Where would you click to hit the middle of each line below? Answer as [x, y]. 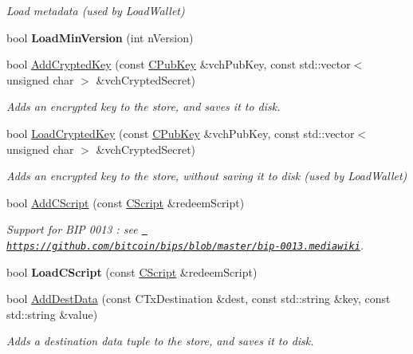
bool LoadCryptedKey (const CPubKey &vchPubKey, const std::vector [181, 133]
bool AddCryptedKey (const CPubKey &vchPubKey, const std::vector [179, 64]
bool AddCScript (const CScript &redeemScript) [126, 202]
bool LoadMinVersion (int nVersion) [100, 37]
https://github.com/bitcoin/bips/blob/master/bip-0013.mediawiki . [185, 245]
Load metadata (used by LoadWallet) [96, 10]
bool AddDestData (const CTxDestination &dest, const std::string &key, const [199, 299]
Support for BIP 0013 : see [72, 229]
